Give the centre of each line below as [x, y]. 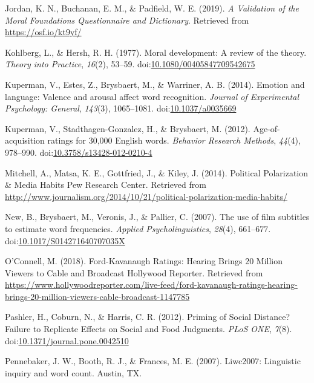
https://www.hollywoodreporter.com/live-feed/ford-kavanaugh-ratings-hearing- [151, 285]
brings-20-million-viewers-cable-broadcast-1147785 [97, 296]
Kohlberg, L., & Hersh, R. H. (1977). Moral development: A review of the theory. [156, 52]
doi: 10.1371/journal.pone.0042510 [67, 340]
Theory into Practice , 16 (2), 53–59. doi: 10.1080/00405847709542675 [130, 64]
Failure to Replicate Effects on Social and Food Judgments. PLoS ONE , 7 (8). [149, 329]
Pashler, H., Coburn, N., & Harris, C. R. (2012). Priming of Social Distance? [148, 317]
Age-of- [267, 128]
